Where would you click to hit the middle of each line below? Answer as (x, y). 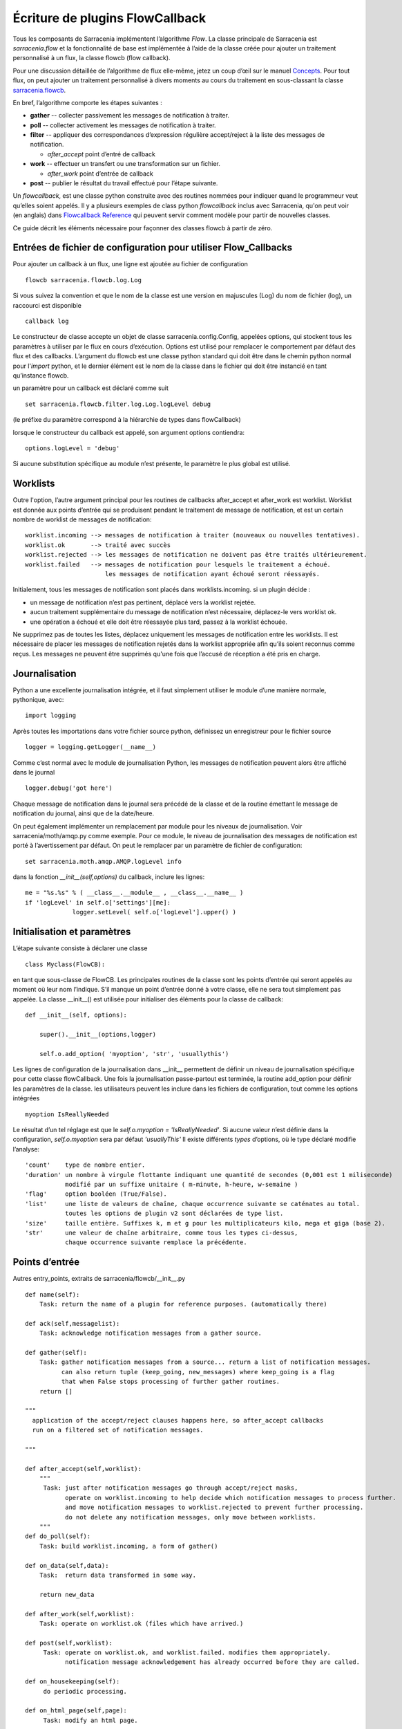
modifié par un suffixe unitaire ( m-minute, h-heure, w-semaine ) (181, 1184)
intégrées (26, 1098)
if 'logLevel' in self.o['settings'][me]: (98, 902)
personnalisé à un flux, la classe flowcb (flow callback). (92, 58)
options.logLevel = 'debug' (73, 448)
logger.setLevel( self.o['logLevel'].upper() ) (154, 912)
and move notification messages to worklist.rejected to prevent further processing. (214, 1507)
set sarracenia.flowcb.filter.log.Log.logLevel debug (118, 404)
